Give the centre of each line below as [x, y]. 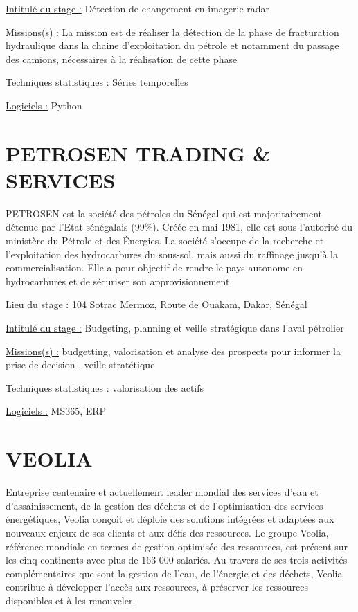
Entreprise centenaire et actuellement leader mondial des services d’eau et [162, 492]
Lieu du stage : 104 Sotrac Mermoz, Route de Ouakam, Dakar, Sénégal [156, 304]
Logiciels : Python [44, 105]
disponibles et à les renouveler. [71, 600]
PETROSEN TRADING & [138, 153]
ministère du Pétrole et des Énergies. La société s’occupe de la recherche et [165, 241]
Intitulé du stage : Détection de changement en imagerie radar [138, 8]
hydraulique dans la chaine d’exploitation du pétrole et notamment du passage [172, 45]
